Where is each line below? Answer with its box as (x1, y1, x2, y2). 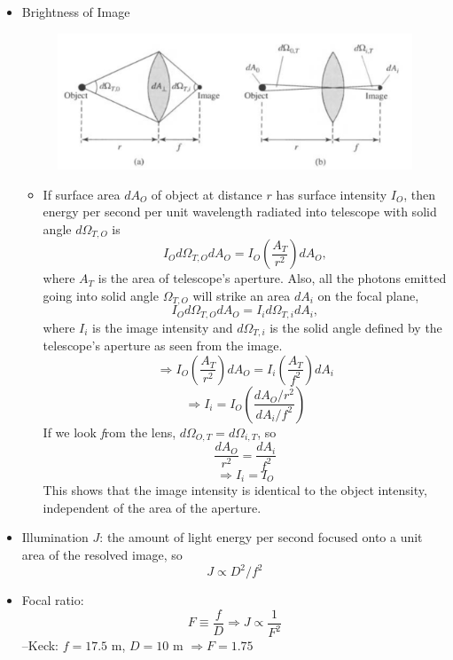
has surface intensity (276, 185, 387, 203)
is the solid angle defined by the (269, 318, 442, 336)
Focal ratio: (21, 591, 84, 609)
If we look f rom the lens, (43, 422, 176, 441)
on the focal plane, (317, 287, 419, 304)
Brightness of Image (21, 3, 130, 20)
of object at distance (151, 185, 262, 203)
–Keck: (21, 636, 59, 655)
